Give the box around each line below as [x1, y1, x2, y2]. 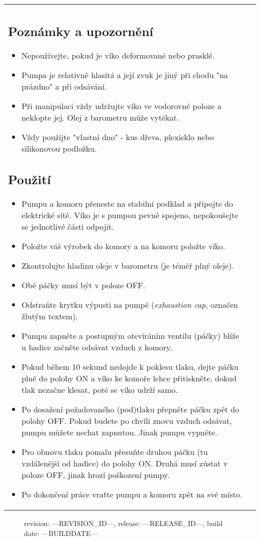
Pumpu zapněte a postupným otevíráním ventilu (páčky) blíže [21, 330, 239, 341]
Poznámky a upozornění [8, 22, 153, 40]
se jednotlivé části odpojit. [21, 221, 114, 232]
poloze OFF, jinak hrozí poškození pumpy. [21, 469, 170, 480]
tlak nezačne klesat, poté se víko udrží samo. [21, 384, 178, 395]
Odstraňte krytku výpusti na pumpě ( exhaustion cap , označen [21, 299, 238, 310]
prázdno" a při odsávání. [21, 80, 107, 92]
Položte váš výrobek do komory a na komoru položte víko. [21, 240, 225, 252]
